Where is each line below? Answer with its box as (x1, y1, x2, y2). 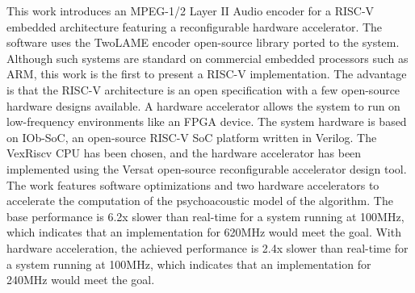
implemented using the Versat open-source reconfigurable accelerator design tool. (6, 160, 407, 177)
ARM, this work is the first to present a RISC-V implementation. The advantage (6, 65, 407, 82)
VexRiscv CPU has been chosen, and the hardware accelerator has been (6, 144, 362, 161)
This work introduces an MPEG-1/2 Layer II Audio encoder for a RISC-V (6, 2, 375, 19)
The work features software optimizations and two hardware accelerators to (6, 176, 379, 193)
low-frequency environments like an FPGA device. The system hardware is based (6, 113, 407, 130)
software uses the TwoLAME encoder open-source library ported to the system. (6, 34, 400, 51)
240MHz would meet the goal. (6, 271, 155, 288)
